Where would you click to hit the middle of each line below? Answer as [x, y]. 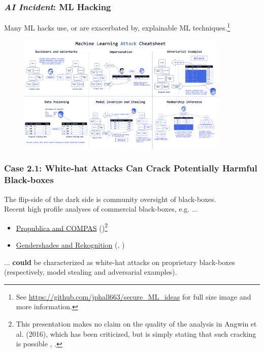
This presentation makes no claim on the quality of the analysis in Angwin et [136, 323]
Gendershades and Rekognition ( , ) [70, 244]
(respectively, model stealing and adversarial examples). [91, 272]
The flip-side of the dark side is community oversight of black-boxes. [110, 199]
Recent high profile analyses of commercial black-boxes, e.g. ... [101, 209]
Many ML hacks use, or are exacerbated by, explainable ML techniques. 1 [117, 27]
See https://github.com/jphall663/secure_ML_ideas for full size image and [134, 296]
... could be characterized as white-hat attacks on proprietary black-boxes [120, 262]
